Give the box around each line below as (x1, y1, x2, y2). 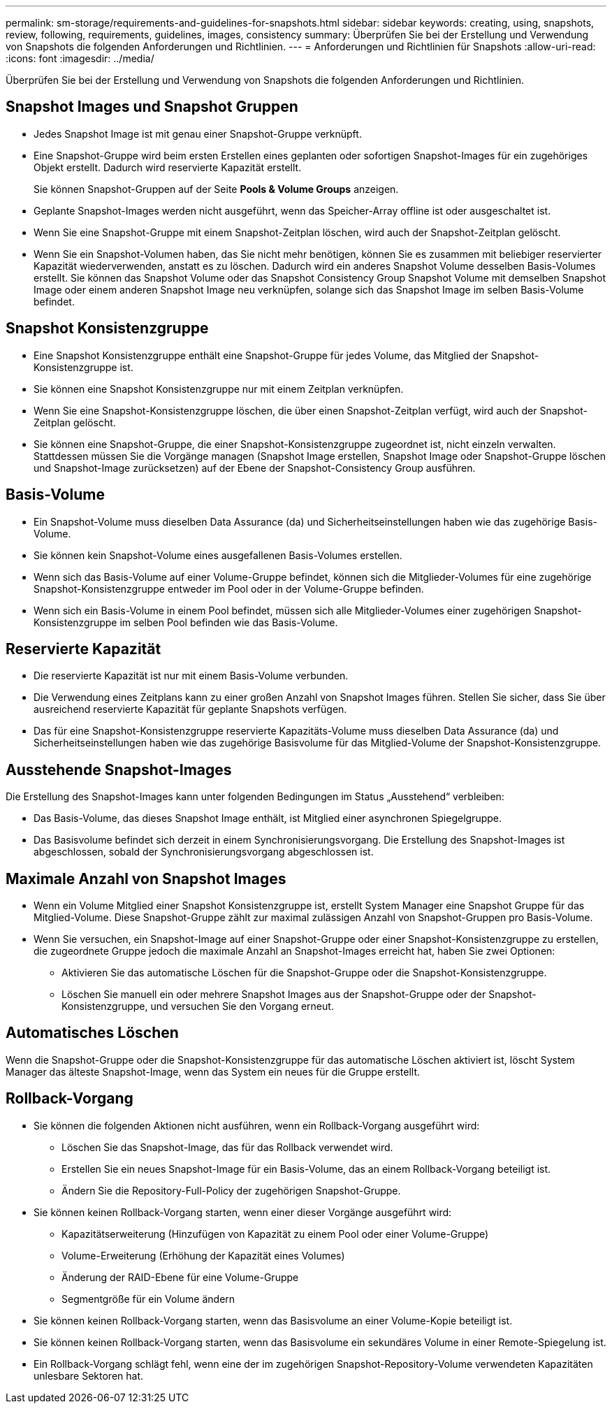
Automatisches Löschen (6, 1024, 179, 1042)
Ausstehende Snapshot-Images (6, 760, 232, 779)
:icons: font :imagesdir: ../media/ (6, 52, 154, 64)
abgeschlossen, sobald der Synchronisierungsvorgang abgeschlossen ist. (34, 846, 374, 858)
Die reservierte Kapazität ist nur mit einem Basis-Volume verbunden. (34, 670, 349, 682)
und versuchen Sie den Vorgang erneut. (150, 1000, 334, 1013)
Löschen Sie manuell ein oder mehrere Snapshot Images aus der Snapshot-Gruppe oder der (61, 988, 486, 1001)
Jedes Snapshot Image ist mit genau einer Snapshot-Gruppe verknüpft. (34, 127, 362, 140)
